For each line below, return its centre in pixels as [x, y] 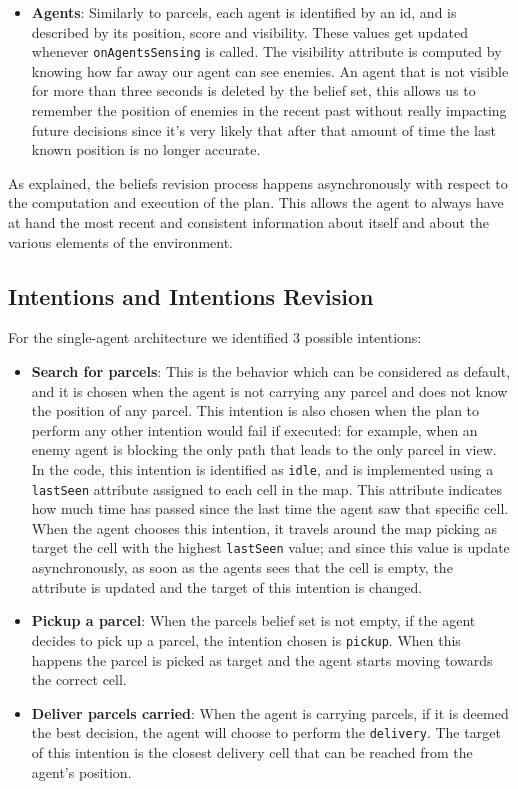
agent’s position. [81, 771]
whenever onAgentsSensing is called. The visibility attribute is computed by [266, 51]
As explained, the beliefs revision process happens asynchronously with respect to [258, 182]
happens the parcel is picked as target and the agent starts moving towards [262, 659]
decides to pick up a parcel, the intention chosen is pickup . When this [246, 639]
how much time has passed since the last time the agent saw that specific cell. [270, 508]
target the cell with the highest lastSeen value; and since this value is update [270, 547]
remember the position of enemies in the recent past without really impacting [269, 110]
